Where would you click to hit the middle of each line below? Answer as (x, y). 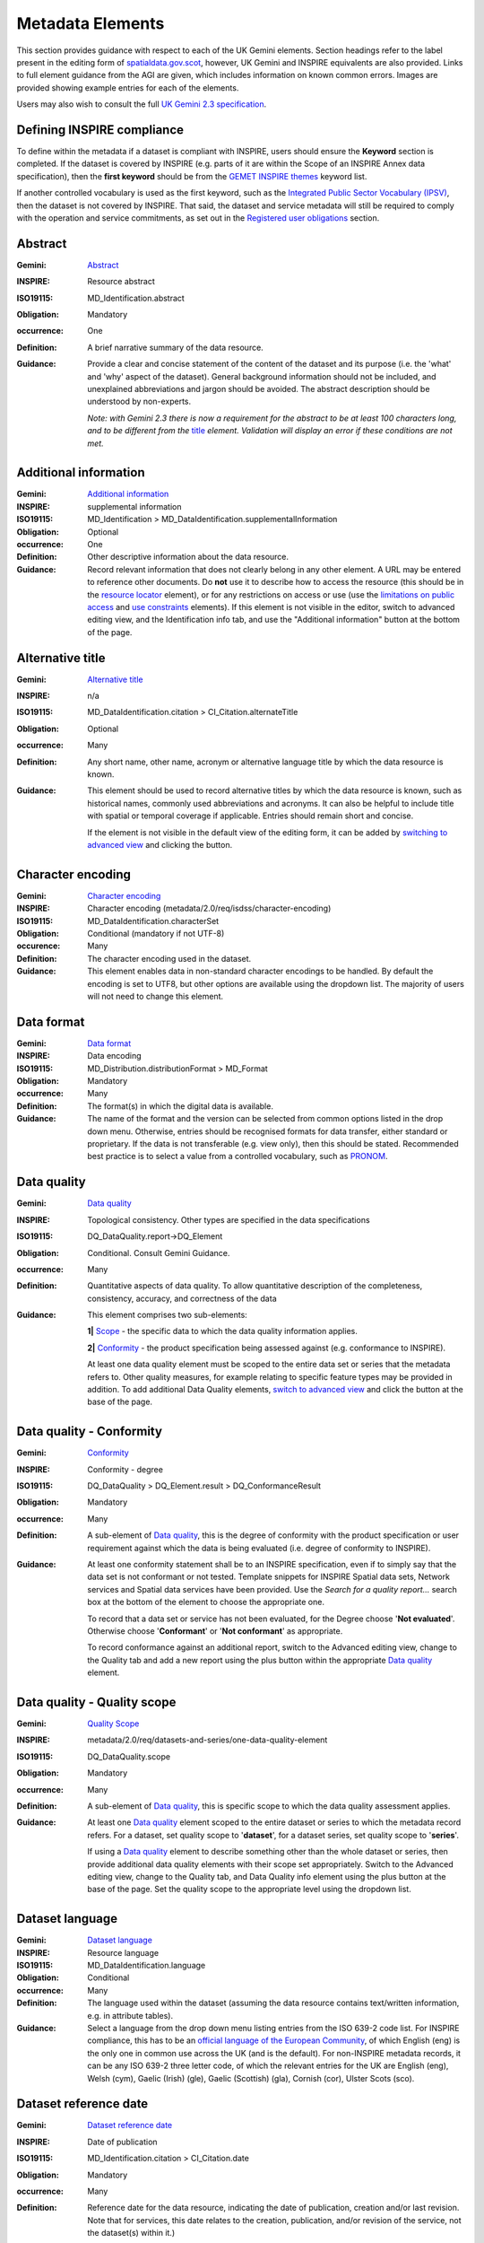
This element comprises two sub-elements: (168, 1315)
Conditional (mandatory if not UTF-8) (156, 934)
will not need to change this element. (156, 996)
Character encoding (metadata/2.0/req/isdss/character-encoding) (209, 908)
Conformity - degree (125, 1469)
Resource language (123, 1952)
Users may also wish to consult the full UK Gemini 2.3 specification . (142, 104)
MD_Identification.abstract (136, 298)
